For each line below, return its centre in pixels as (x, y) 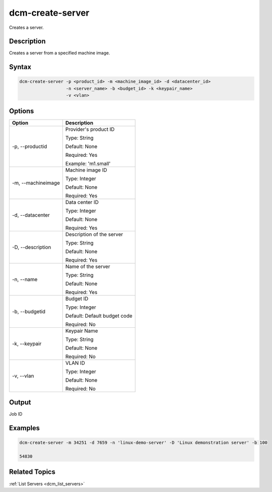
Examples (25, 428)
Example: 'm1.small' (88, 163)
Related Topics (32, 472)
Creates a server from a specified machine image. (60, 53)
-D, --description (32, 247)
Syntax (20, 67)
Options (22, 111)
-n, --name (25, 279)
